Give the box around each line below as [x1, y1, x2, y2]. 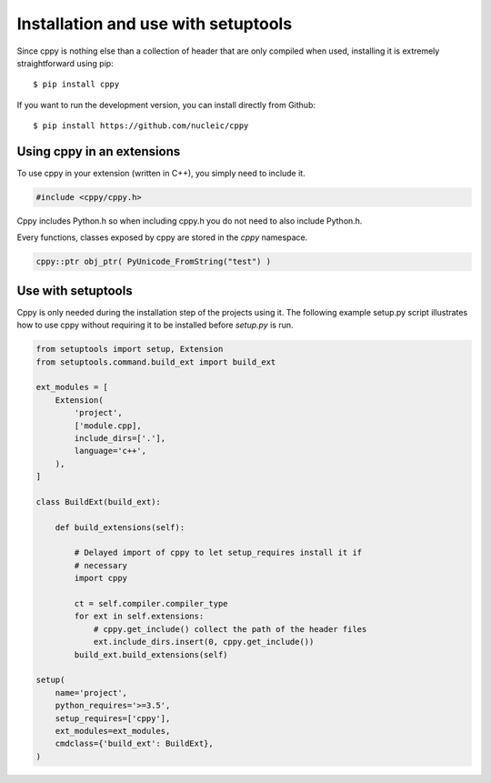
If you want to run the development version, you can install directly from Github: [16, 99, 316, 110]
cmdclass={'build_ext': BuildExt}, [55, 738, 214, 749]
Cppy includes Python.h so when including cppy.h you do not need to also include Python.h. [16, 215, 363, 226]
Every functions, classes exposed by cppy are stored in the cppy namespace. [16, 232, 308, 243]
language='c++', [74, 446, 147, 457]
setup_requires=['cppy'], [55, 713, 171, 723]
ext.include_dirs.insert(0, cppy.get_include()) [93, 637, 315, 647]
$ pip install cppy [33, 79, 120, 90]
